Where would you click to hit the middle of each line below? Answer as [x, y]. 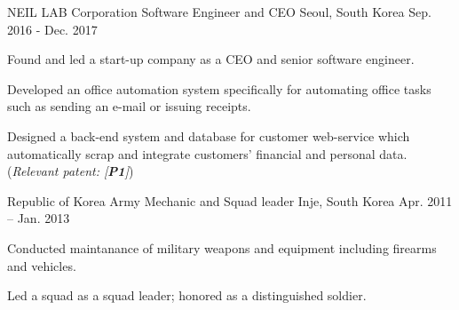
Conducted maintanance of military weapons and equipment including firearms [222, 247]
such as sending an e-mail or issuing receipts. [129, 106]
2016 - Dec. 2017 [52, 29]
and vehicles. [42, 265]
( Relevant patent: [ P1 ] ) [71, 171]
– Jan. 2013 [39, 218]
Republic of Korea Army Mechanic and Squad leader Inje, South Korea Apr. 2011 [230, 200]
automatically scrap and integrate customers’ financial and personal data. [207, 153]
